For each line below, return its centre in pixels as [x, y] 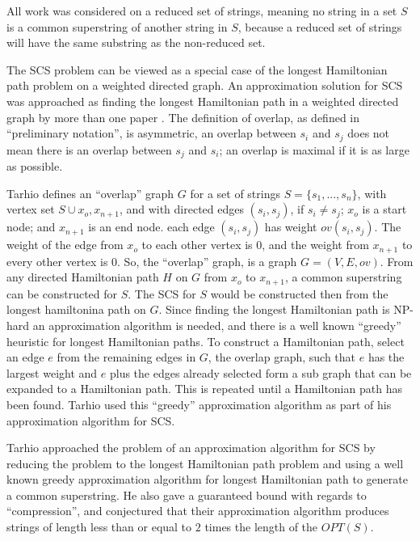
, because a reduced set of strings [320, 26]
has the [386, 357]
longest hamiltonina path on [76, 309]
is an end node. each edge [151, 227]
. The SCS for [162, 293]
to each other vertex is [197, 245]
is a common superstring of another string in [117, 26]
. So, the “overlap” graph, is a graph [207, 261]
